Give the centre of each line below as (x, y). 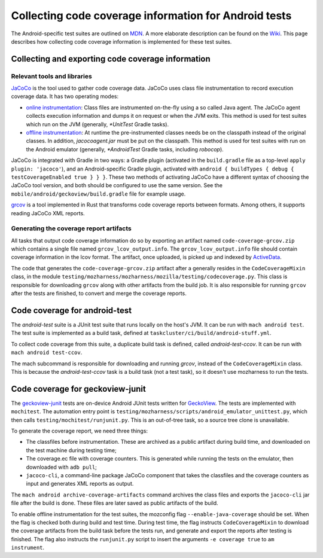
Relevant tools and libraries (51, 76)
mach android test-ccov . (47, 352)
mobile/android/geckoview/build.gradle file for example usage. (98, 194)
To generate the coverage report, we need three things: (80, 431)
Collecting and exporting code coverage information (111, 59)
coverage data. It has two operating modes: (65, 96)
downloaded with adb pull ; (61, 467)
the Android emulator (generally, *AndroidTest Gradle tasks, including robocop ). (125, 149)
